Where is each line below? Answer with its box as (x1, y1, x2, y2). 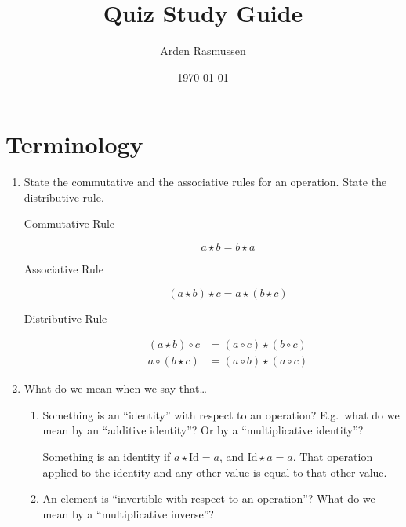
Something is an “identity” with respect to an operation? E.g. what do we (42, 406, 400, 423)
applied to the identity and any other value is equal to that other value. (42, 463, 387, 480)
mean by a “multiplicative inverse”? (42, 505, 214, 522)
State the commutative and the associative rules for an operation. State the (24, 174, 387, 190)
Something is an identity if (42, 448, 171, 465)
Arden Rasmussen (160, 42, 246, 59)
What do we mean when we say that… (24, 380, 207, 397)
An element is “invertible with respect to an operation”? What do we (42, 490, 375, 507)
